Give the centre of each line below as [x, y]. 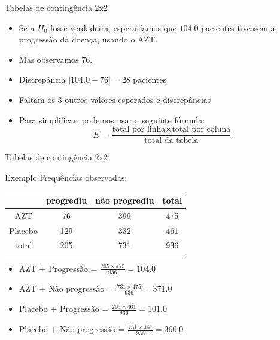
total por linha [139, 130]
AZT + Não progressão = [66, 288]
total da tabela [171, 141]
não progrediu [125, 200]
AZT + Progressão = [58, 268]
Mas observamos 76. [56, 59]
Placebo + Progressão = [64, 309]
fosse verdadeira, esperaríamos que [113, 27]
